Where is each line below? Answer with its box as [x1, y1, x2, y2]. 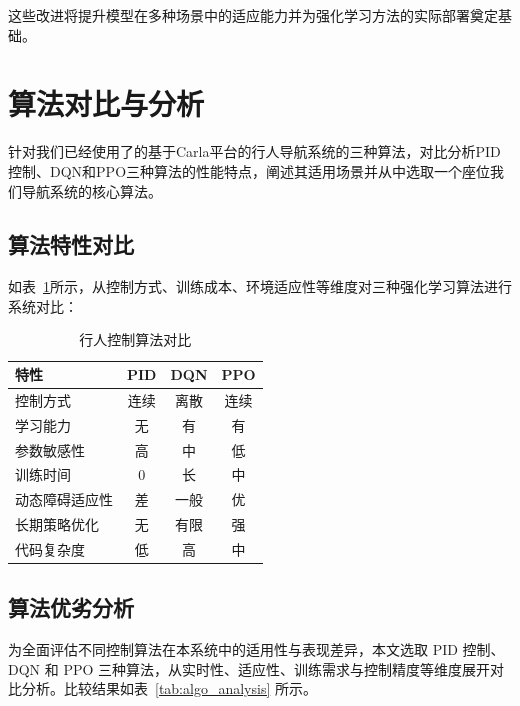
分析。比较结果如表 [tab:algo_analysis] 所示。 [21, 678, 317, 699]
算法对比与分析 [8, 83, 205, 124]
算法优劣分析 [8, 592, 134, 623]
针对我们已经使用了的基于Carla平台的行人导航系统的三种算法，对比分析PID [8, 141, 501, 162]
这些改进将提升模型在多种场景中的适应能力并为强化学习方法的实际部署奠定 [8, 5, 498, 25]
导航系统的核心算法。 [21, 180, 162, 201]
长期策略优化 [15, 514, 99, 535]
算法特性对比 [8, 229, 134, 260]
